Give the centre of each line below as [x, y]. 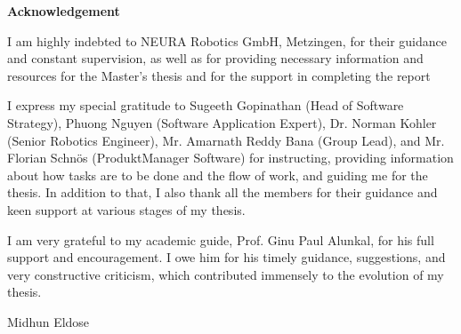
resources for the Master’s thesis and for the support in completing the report [219, 75]
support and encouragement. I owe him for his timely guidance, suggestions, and [226, 257]
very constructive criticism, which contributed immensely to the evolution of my [226, 274]
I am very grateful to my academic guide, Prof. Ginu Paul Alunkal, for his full [221, 239]
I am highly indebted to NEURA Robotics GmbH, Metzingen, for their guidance [227, 40]
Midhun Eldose [49, 321]
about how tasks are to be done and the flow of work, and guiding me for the [218, 175]
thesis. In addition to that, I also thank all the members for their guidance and [222, 192]
